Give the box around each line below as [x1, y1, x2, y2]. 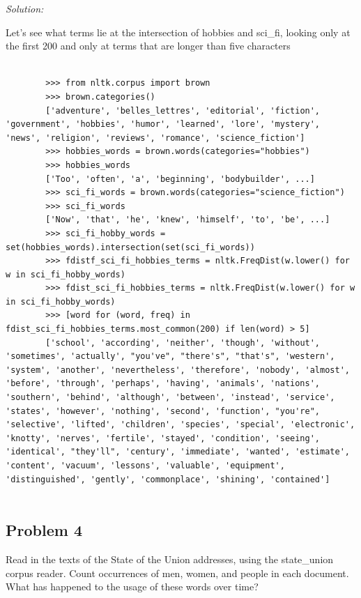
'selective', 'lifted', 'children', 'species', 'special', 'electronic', [6, 420, 355, 430]
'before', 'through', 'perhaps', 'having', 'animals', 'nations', [6, 378, 321, 389]
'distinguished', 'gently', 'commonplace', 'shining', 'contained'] [6, 474, 330, 484]
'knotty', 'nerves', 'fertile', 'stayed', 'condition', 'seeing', [6, 433, 321, 443]
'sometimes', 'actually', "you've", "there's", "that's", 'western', [6, 351, 335, 362]
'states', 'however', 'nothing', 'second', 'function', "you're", [6, 406, 321, 416]
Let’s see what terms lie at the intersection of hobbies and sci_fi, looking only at [6, 24, 351, 39]
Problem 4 [6, 519, 82, 541]
